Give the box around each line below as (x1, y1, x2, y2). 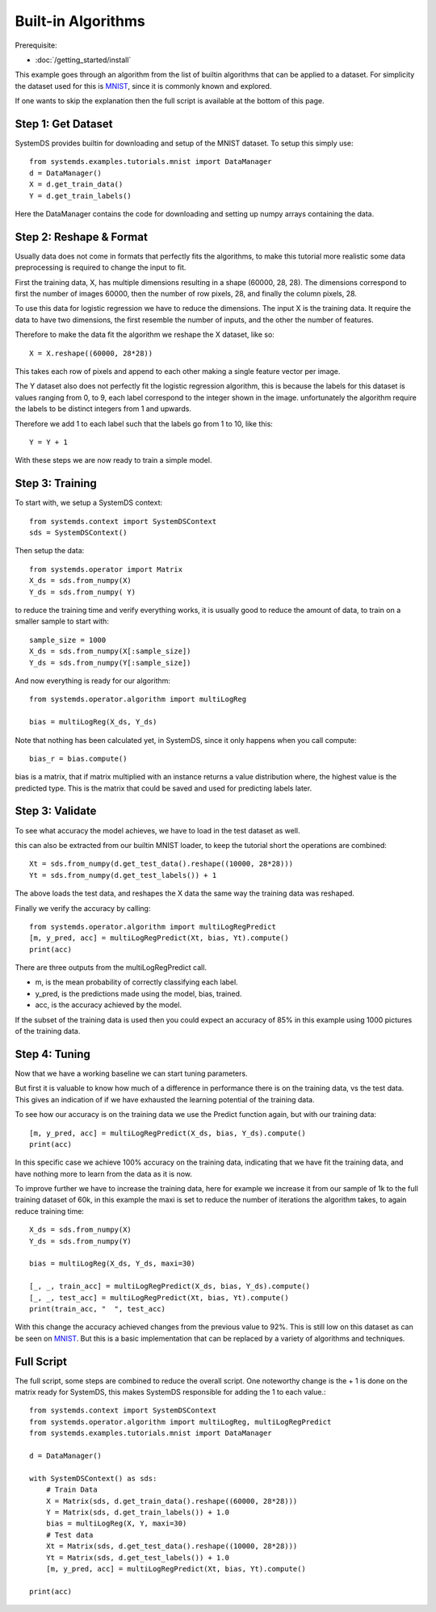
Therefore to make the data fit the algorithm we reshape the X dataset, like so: (15, 330, 275, 339)
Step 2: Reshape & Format (15, 230, 149, 244)
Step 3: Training (15, 476, 97, 490)
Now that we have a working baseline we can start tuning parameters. (15, 1068, 248, 1078)
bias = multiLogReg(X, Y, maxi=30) (45, 1519, 187, 1528)
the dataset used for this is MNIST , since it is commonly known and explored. (15, 81, 272, 90)
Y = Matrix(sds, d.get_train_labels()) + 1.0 (45, 1507, 230, 1517)
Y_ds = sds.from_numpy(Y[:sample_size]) (29, 658, 191, 667)
